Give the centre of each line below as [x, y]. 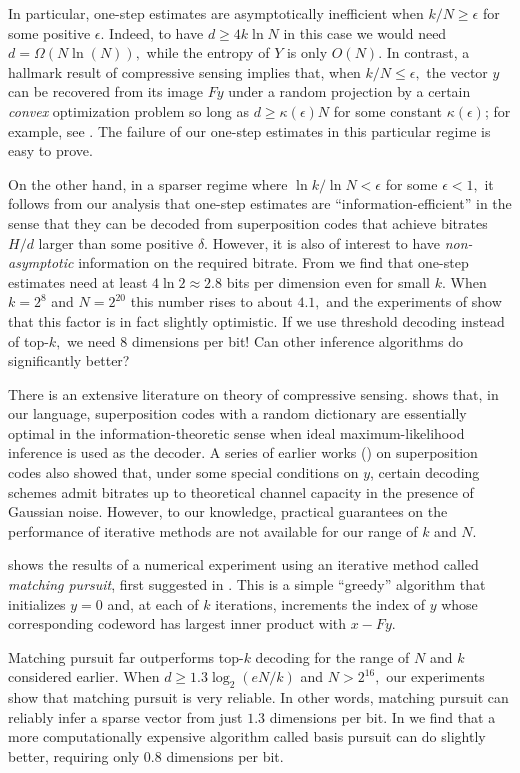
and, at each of [153, 603]
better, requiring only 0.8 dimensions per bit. [146, 755]
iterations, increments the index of [320, 603]
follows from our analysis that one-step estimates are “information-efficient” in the [260, 203]
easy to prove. [50, 150]
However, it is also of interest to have [326, 242]
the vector [457, 71]
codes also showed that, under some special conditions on [183, 472]
